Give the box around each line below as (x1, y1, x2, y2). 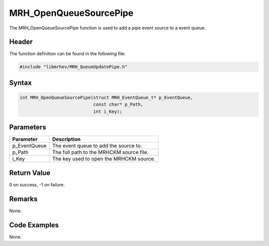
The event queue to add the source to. (52, 142, 142, 149)
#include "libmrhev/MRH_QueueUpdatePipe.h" (19, 64, 128, 70)
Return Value (9, 168, 51, 177)
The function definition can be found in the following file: (9, 51, 126, 57)
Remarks (9, 194, 38, 203)
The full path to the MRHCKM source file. (52, 149, 149, 156)
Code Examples (9, 221, 59, 229)
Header (9, 38, 33, 46)
